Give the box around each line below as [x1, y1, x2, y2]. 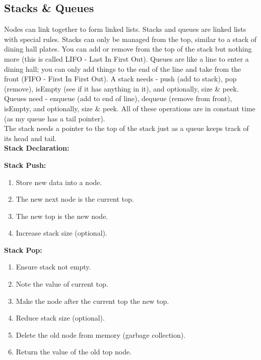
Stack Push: [4, 159, 46, 170]
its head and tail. [4, 132, 57, 143]
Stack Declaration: [4, 143, 70, 153]
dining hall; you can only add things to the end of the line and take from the [4, 63, 241, 74]
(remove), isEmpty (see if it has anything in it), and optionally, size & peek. [4, 83, 239, 94]
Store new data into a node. [16, 176, 102, 187]
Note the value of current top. [16, 279, 108, 289]
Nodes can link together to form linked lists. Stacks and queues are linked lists [4, 24, 246, 34]
